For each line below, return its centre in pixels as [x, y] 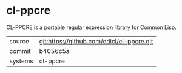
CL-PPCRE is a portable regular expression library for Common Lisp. [92, 27]
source [19, 41]
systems [21, 61]
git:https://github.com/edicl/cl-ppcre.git [96, 41]
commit [20, 51]
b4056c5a [54, 51]
